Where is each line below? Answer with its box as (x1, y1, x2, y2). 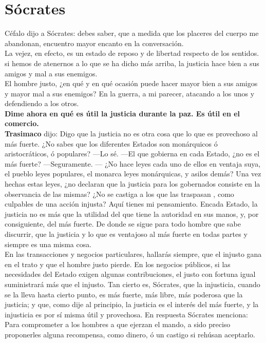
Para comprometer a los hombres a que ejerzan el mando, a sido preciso (5, 319, 231, 330)
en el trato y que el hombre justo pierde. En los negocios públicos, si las (5, 258, 231, 269)
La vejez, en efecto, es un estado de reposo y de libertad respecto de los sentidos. (5, 48, 259, 58)
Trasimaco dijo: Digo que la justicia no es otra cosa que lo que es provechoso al (5, 128, 258, 139)
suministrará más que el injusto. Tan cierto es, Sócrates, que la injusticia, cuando (5, 278, 260, 289)
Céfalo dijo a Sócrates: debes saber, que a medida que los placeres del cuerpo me (5, 28, 259, 38)
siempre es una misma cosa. (5, 238, 92, 249)
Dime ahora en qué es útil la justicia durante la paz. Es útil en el (5, 108, 240, 118)
